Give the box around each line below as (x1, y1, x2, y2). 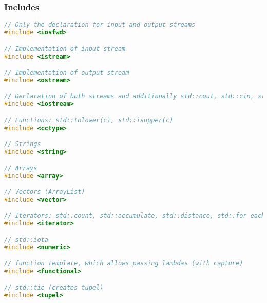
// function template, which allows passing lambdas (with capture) (4, 260, 243, 268)
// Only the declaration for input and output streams (4, 21, 196, 29)
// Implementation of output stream (4, 69, 129, 77)
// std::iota (4, 236, 48, 243)
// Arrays (4, 164, 37, 172)
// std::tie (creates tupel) (4, 283, 104, 291)
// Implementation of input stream (4, 45, 126, 52)
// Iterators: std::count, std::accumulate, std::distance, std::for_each (4, 212, 265, 220)
